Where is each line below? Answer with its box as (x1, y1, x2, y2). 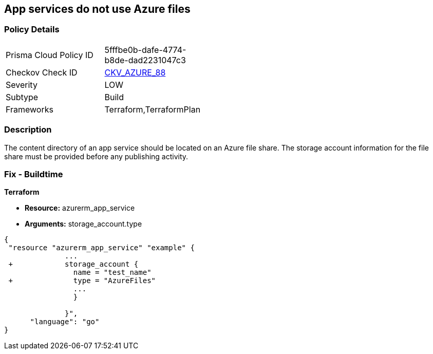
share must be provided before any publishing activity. (4, 152, 189, 161)
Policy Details (4, 24, 60, 35)
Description (4, 124, 52, 135)
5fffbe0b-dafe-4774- (104, 44, 186, 55)
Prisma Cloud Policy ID (6, 49, 93, 60)
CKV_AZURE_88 (104, 67, 166, 78)
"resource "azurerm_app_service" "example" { (8, 244, 195, 252)
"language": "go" (30, 318, 100, 326)
